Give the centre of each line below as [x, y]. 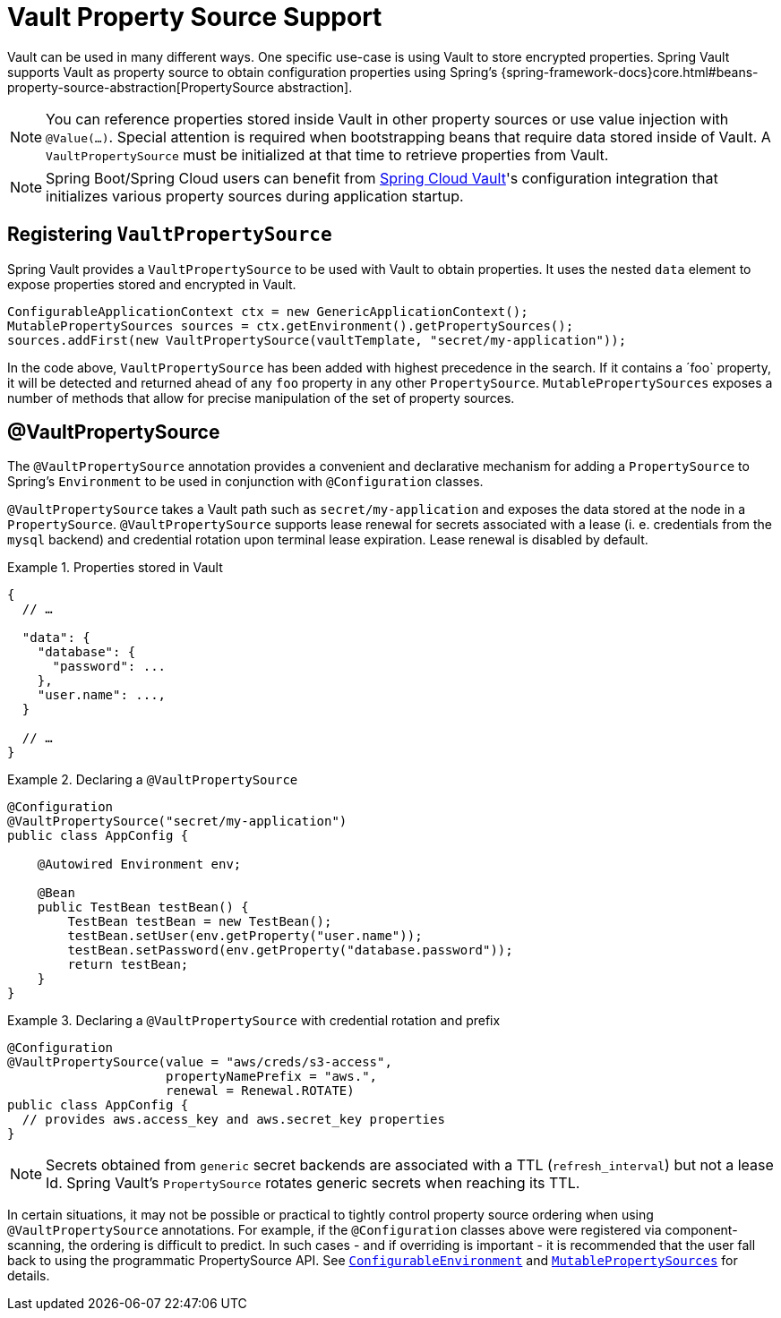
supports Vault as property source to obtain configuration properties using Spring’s [253, 72]
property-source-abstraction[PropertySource [141, 87]
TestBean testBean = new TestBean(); [200, 922]
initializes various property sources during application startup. [255, 196]
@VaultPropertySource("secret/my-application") [177, 822]
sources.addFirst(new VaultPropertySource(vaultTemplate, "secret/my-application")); [317, 340]
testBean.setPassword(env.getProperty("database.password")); [290, 950]
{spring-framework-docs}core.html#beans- [630, 72]
